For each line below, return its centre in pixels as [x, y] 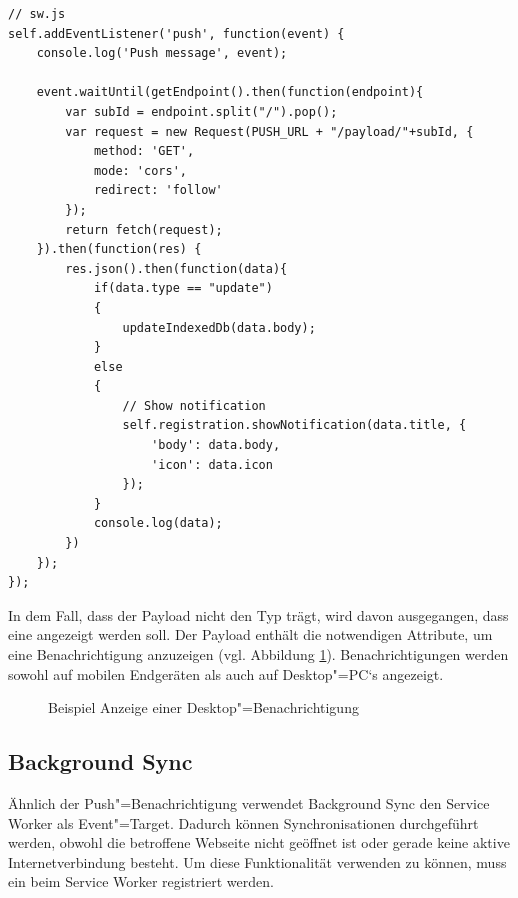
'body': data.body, [216, 445]
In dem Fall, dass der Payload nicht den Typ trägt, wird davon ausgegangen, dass [258, 614]
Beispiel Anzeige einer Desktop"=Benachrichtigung [203, 707]
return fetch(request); [144, 229]
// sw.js [37, 14]
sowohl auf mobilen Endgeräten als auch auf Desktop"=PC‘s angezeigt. [226, 673]
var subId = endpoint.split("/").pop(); [201, 111]
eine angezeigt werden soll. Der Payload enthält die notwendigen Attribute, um [250, 634]
